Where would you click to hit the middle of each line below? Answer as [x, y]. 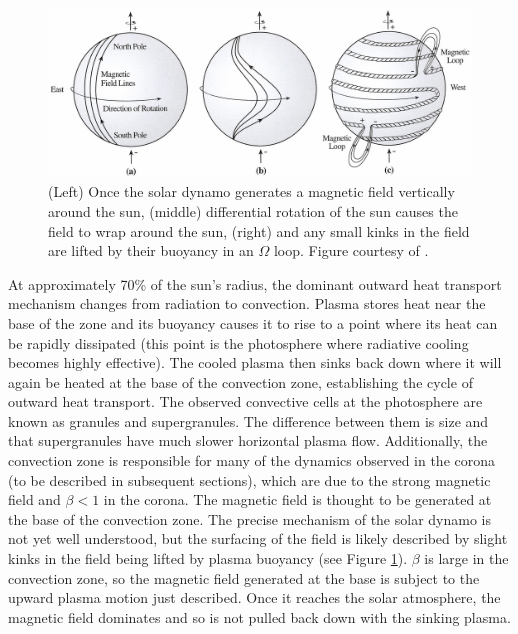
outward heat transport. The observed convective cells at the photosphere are [245, 401]
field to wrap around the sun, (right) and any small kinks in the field [259, 230]
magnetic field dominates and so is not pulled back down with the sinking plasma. [259, 616]
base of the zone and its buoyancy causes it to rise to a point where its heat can [253, 322]
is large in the [466, 558]
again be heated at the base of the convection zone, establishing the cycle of [240, 381]
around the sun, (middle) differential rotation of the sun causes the [253, 210]
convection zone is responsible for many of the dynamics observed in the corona [252, 460]
